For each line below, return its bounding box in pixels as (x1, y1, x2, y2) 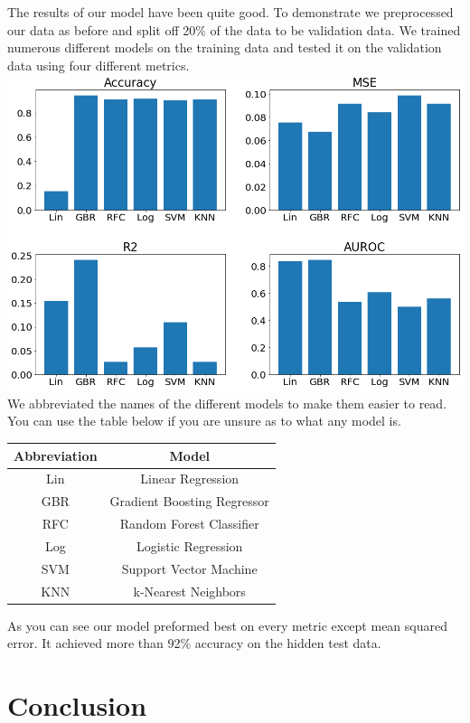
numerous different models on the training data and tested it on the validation (7, 38, 442, 57)
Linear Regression (140, 469, 240, 488)
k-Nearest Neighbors (133, 581, 246, 600)
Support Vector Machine (121, 559, 258, 577)
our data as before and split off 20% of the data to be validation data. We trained (7, 20, 461, 39)
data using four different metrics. (7, 55, 190, 74)
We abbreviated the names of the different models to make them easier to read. (7, 393, 447, 412)
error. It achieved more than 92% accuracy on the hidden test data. (7, 634, 381, 653)
